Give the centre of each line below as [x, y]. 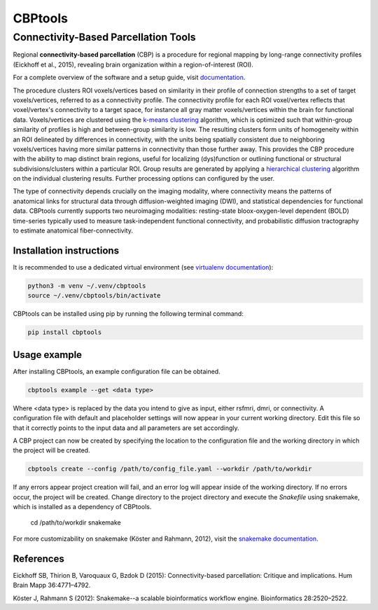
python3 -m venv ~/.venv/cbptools [87, 286]
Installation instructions [66, 250]
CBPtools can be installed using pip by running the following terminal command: [128, 314]
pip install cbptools [65, 332]
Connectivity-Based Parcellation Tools [104, 37]
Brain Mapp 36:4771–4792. [52, 585]
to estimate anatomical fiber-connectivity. [73, 230]
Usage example [48, 355]
